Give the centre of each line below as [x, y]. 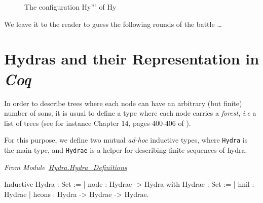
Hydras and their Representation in [132, 59]
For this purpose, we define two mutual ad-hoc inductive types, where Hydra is [126, 140]
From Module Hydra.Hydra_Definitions [66, 167]
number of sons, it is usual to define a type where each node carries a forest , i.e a [130, 113]
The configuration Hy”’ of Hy [70, 7]
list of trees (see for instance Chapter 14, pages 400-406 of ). [98, 123]
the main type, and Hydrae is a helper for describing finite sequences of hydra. [126, 149]
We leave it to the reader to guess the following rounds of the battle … [113, 24]
